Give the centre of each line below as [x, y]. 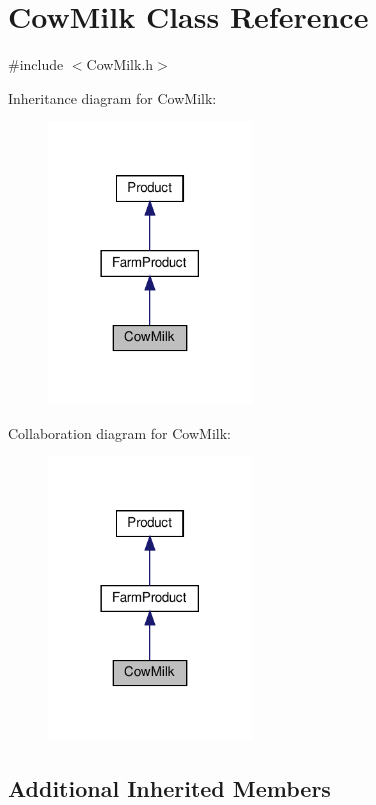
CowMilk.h [120, 64]
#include [36, 64]
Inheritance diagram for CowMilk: [112, 97]
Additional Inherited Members [169, 787]
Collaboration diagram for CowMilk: [119, 432]
